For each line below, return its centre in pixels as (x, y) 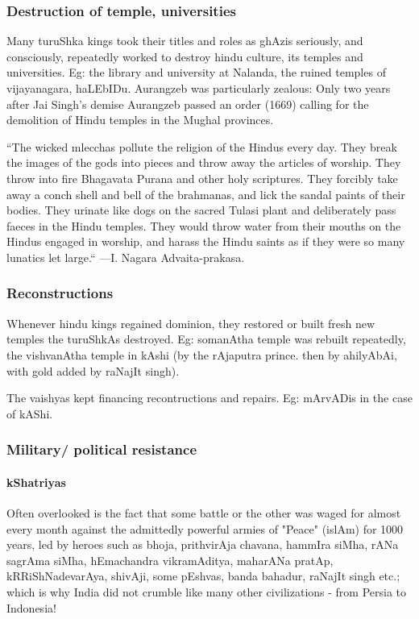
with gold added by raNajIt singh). (93, 370)
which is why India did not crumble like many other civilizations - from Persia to (207, 591)
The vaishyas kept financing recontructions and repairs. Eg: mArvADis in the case (209, 398)
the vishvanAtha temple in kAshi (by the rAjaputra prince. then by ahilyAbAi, (202, 354)
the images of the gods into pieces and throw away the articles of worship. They (204, 162)
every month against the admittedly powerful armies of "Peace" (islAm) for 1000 (205, 528)
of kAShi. (30, 413)
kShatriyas (36, 482)
